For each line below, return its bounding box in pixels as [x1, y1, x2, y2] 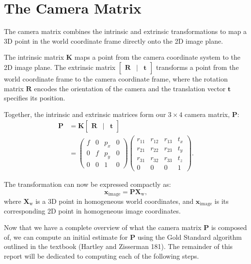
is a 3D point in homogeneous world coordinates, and [35, 196, 194, 206]
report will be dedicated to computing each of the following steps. [4, 250, 199, 261]
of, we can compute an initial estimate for [4, 231, 128, 242]
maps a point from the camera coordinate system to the [74, 52, 240, 62]
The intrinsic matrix [4, 52, 64, 62]
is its [214, 196, 229, 206]
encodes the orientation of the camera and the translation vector [34, 83, 226, 93]
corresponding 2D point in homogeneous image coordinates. [4, 206, 181, 216]
